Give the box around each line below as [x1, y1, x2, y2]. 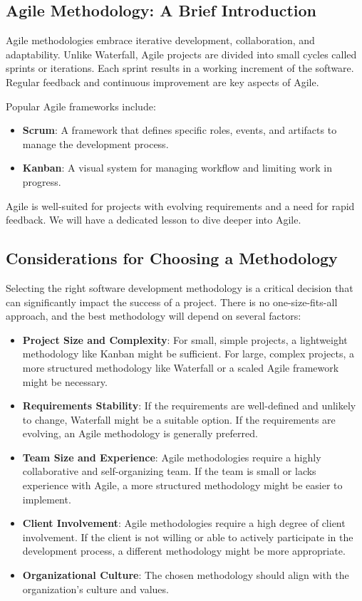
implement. [22, 491, 71, 506]
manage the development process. [22, 136, 169, 151]
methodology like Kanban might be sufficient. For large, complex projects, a [22, 346, 354, 361]
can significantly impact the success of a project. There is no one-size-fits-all [6, 294, 338, 309]
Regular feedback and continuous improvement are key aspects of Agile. [6, 74, 319, 89]
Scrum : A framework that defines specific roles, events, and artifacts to [22, 122, 337, 137]
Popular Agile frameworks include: [6, 98, 156, 113]
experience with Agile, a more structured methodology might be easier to [22, 478, 343, 493]
